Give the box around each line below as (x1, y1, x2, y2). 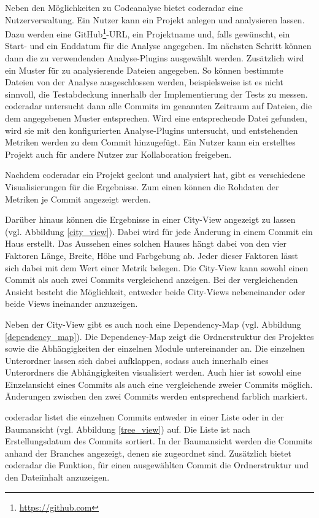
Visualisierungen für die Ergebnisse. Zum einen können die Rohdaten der (5, 180, 279, 193)
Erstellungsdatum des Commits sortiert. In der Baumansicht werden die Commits (5, 435, 312, 447)
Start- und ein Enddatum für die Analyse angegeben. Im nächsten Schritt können (5, 39, 312, 52)
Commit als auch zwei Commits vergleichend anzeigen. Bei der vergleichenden (5, 273, 298, 286)
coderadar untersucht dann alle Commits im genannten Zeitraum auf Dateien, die (5, 99, 312, 112)
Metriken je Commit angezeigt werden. (5, 192, 151, 205)
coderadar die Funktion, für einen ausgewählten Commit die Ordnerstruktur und (5, 458, 309, 471)
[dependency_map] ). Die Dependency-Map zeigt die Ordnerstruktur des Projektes (5, 330, 314, 342)
